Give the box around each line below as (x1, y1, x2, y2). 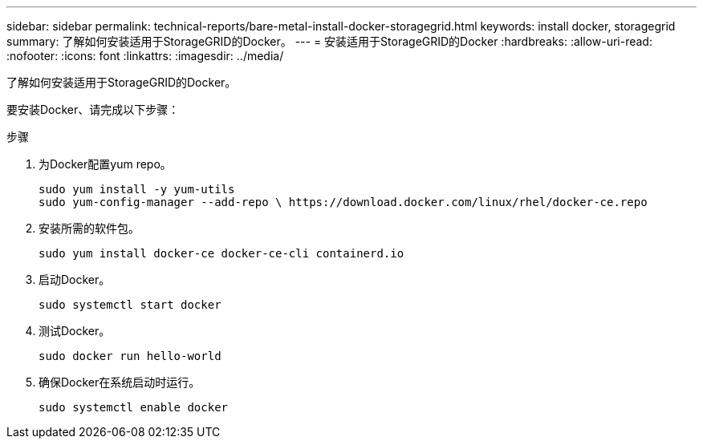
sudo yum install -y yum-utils (39, 183, 235, 196)
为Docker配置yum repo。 (39, 157, 172, 171)
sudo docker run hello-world (39, 350, 221, 362)
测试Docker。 (39, 324, 111, 338)
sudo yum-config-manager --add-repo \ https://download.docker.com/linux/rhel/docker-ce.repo (39, 196, 648, 208)
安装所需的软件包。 (39, 221, 140, 235)
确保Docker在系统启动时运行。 (39, 375, 201, 389)
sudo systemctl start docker (39, 298, 221, 311)
